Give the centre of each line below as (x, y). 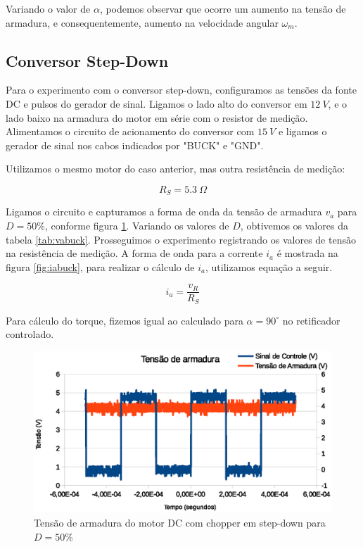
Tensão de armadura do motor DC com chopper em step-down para (180, 523)
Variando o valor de (48, 8)
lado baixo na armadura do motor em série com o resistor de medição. (157, 117)
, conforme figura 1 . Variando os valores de (137, 225)
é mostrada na (307, 253)
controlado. (30, 334)
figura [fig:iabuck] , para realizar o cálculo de (100, 266)
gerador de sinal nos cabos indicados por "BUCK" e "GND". (135, 145)
